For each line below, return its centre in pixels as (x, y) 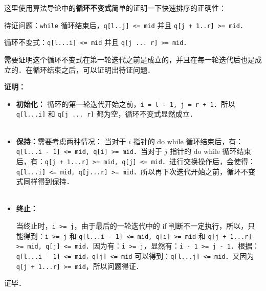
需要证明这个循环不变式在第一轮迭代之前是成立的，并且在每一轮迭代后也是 (129, 59)
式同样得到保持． (45, 181)
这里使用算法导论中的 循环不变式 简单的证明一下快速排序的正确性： (115, 8)
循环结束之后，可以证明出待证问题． (93, 69)
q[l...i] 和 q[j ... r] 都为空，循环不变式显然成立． (106, 114)
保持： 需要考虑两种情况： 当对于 (71, 141)
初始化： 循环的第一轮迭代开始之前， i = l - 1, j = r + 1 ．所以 (126, 104)
